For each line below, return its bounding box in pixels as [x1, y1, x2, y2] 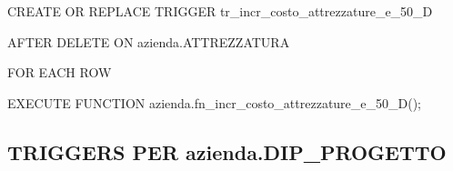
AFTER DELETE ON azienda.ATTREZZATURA [7, 32, 290, 51]
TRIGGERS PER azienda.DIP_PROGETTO [7, 137, 447, 166]
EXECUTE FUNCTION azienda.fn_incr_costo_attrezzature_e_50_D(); [7, 93, 422, 112]
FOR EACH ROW [7, 63, 112, 82]
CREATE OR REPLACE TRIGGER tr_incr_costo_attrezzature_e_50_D [7, 2, 433, 20]
